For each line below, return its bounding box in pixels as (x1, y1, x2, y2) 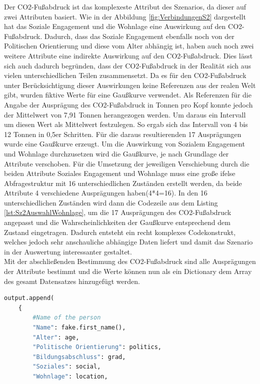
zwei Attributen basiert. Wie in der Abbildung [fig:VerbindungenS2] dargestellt (4, 11, 246, 21)
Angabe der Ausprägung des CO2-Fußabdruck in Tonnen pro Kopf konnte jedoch (4, 99, 253, 109)
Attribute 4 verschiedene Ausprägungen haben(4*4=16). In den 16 (4, 187, 207, 198)
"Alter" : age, (32, 333, 79, 341)
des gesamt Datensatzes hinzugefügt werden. (4, 275, 140, 286)
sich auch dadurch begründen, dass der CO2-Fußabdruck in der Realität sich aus (4, 60, 251, 70)
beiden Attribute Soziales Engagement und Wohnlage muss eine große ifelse (4, 168, 235, 178)
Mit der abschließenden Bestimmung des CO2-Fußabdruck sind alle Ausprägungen (4, 256, 256, 266)
